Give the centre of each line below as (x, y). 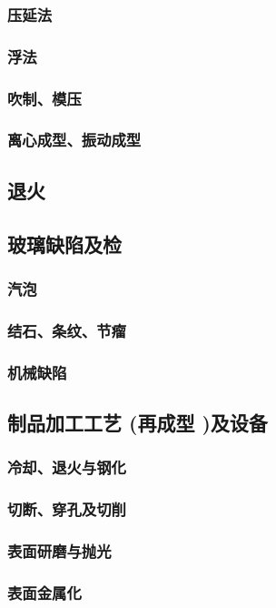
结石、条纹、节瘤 (67, 330)
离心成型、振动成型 (74, 140)
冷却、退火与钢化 (67, 467)
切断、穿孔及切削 (67, 509)
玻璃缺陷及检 (64, 243)
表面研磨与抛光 (59, 550)
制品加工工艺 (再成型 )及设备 (138, 422)
